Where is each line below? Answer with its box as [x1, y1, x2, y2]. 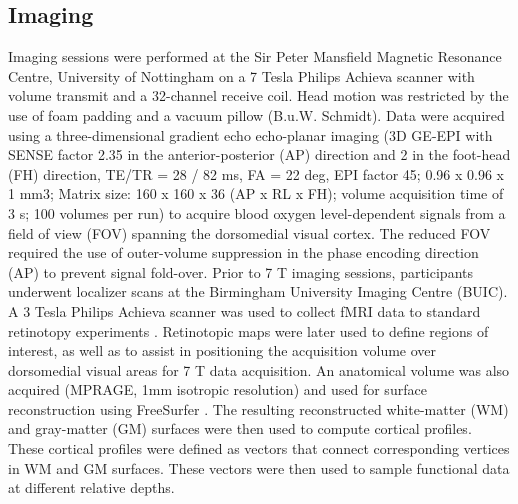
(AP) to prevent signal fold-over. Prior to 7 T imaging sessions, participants [8, 261, 473, 282]
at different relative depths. [8, 477, 175, 498]
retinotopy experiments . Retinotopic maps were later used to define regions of [8, 320, 489, 341]
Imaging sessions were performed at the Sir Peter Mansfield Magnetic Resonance [8, 46, 502, 67]
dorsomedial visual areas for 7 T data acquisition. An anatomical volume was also [8, 359, 510, 380]
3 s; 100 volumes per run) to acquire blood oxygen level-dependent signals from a [8, 202, 506, 223]
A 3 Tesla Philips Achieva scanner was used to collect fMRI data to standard [8, 300, 481, 321]
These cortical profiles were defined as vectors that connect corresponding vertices [8, 438, 510, 459]
